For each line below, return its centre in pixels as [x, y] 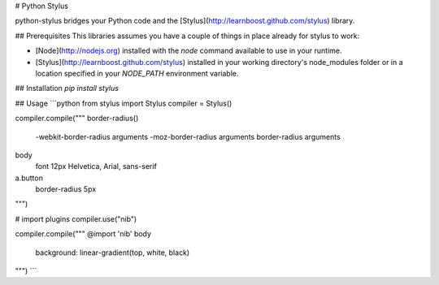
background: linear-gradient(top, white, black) [113, 253]
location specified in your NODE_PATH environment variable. [137, 73]
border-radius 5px [66, 189]
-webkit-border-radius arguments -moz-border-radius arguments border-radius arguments [188, 136]
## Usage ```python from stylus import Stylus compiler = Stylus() [124, 103]
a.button [29, 178]
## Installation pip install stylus [67, 89]
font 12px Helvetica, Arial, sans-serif [96, 166]
